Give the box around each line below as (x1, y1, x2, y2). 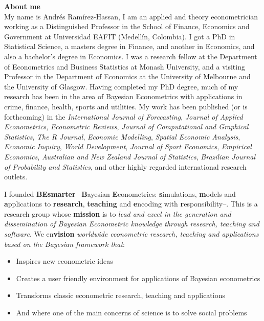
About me (4, 1, 40, 11)
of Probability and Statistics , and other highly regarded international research (4, 161, 247, 172)
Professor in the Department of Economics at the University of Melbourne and (4, 71, 251, 82)
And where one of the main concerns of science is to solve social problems (16, 307, 247, 318)
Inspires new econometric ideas (16, 256, 113, 266)
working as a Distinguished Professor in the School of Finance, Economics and (4, 21, 250, 32)
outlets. (4, 171, 28, 182)
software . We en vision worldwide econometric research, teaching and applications (4, 228, 259, 239)
